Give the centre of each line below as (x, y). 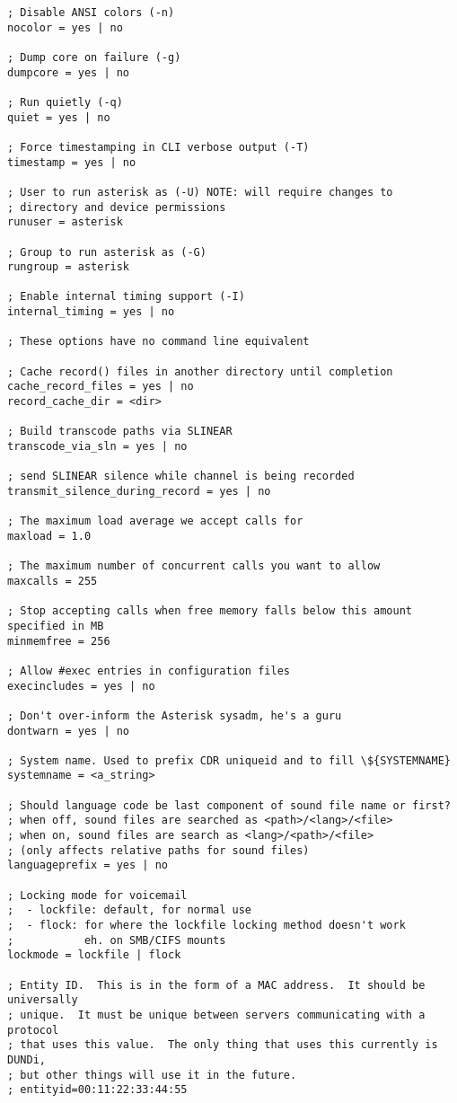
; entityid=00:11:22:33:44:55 (97, 1090)
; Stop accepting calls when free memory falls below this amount (210, 611)
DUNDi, (26, 1059)
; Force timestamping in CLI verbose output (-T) (158, 147)
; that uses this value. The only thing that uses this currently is (223, 1045)
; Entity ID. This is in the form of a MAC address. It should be (216, 985)
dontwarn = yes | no (69, 731)
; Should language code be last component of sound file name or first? (229, 805)
